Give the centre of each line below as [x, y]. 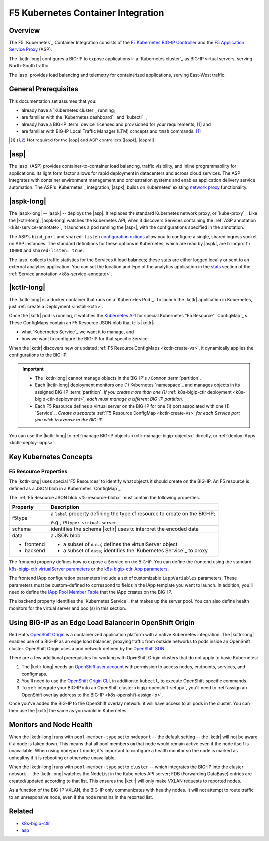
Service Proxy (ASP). [31, 49]
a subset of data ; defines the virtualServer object [120, 544]
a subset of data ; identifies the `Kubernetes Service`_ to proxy [135, 551]
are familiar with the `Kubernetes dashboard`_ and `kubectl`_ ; [85, 117]
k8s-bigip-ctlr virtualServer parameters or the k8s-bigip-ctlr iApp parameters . [89, 569]
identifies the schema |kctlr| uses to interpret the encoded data [125, 529]
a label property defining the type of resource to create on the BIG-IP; [133, 514]
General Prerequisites [44, 89]
